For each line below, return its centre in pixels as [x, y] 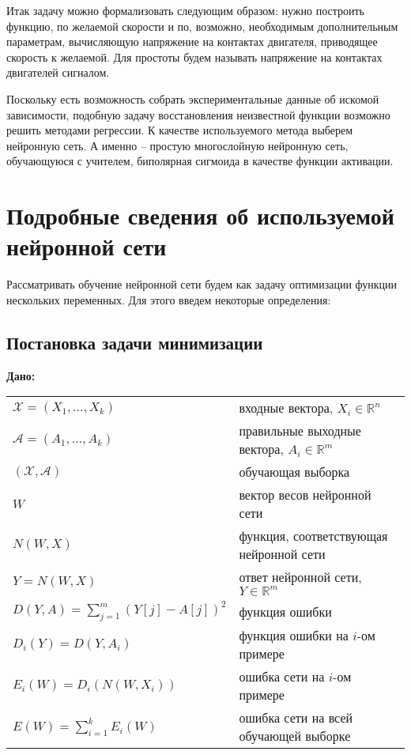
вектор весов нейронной [305, 495]
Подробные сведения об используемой [200, 215]
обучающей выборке [295, 736]
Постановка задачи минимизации [135, 342]
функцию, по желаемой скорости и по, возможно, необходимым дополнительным [202, 26]
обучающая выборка [294, 472]
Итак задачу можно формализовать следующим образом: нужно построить [185, 10]
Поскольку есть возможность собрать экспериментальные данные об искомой [193, 98]
